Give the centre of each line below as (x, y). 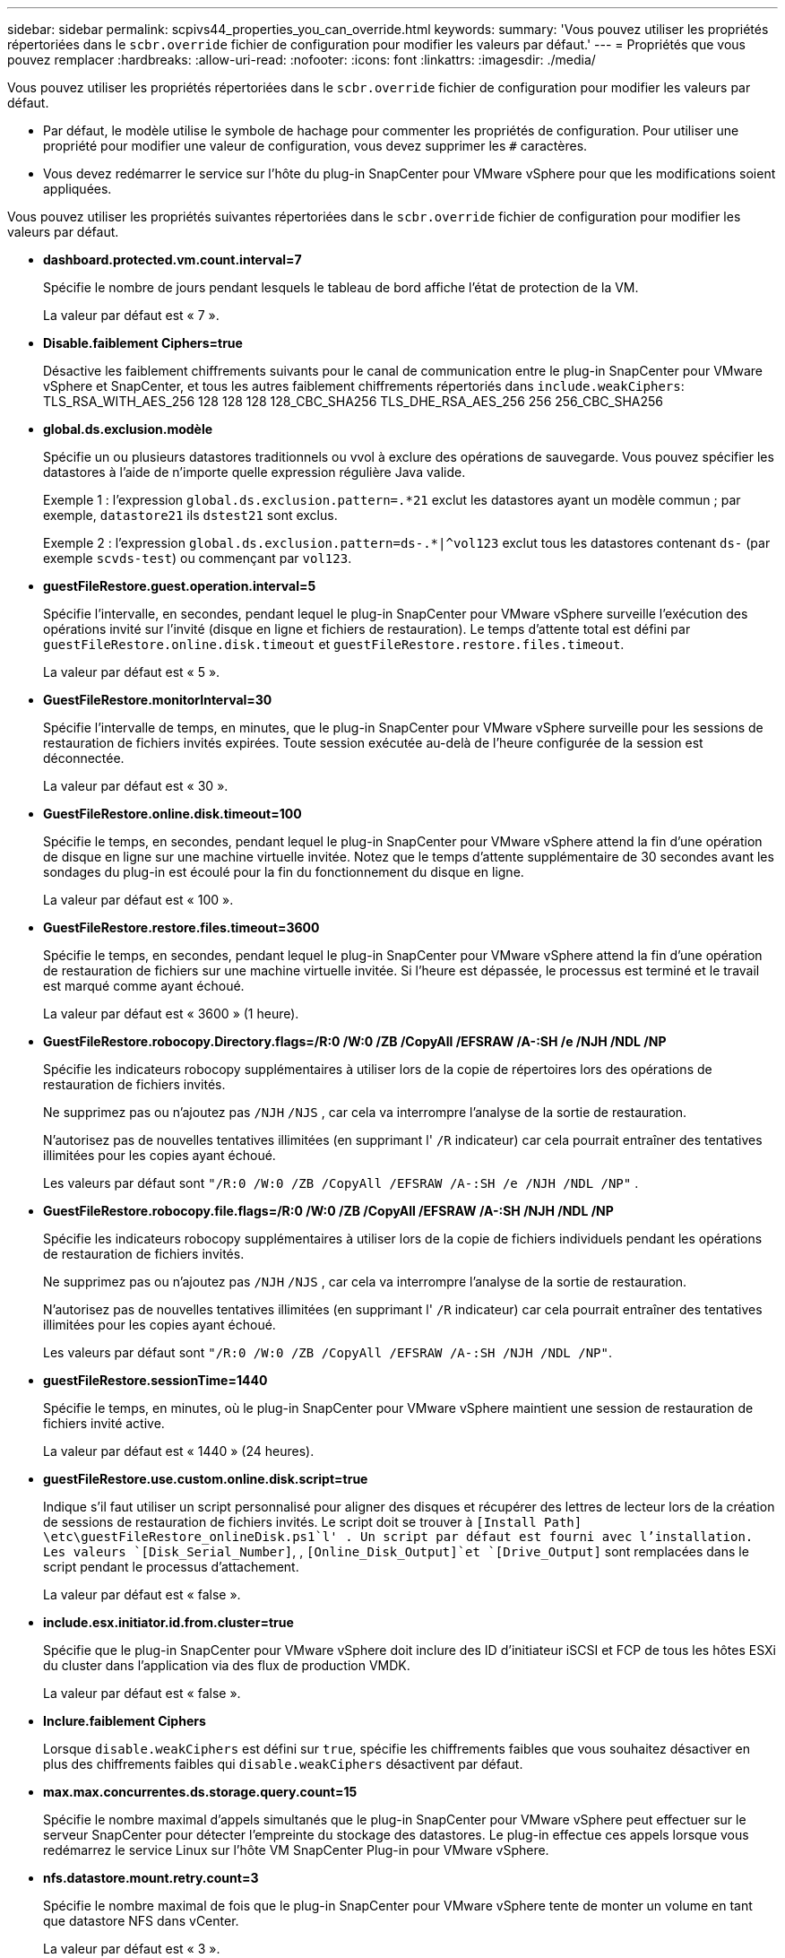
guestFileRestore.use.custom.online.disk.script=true (206, 1479)
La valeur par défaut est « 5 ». (132, 672)
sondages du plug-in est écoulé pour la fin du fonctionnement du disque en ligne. (284, 872)
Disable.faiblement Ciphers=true (143, 343)
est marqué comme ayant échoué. (144, 986)
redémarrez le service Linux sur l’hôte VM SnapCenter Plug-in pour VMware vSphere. (296, 1850)
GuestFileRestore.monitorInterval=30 (158, 700)
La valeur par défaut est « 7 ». (131, 315)
